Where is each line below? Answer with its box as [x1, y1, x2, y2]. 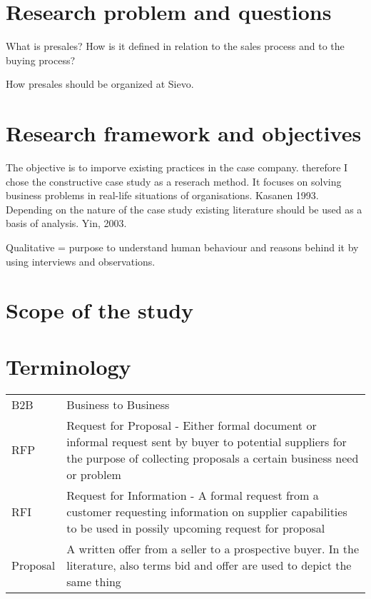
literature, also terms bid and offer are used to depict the [66, 556, 352, 573]
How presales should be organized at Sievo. [6, 76, 194, 91]
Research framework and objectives [6, 119, 362, 148]
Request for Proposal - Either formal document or [66, 416, 317, 433]
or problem [66, 465, 121, 483]
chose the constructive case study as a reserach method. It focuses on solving [6, 173, 342, 188]
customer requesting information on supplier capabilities [66, 503, 347, 520]
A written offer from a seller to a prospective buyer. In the [66, 540, 360, 557]
